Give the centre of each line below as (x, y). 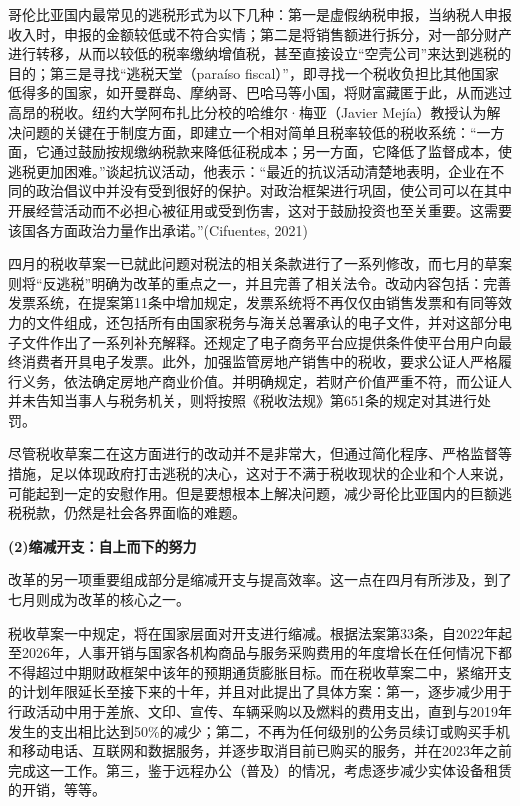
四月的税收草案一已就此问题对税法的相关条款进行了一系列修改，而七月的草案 (260, 263)
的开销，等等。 (57, 789)
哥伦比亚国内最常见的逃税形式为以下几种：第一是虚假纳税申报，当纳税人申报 (260, 14)
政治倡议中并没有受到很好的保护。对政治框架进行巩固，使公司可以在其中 (273, 190)
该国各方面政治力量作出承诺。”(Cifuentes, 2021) (158, 229)
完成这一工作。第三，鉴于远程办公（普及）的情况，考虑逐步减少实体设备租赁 (260, 769)
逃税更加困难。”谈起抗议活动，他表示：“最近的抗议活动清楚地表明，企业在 (249, 170)
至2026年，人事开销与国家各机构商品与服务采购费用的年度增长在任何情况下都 (260, 652)
